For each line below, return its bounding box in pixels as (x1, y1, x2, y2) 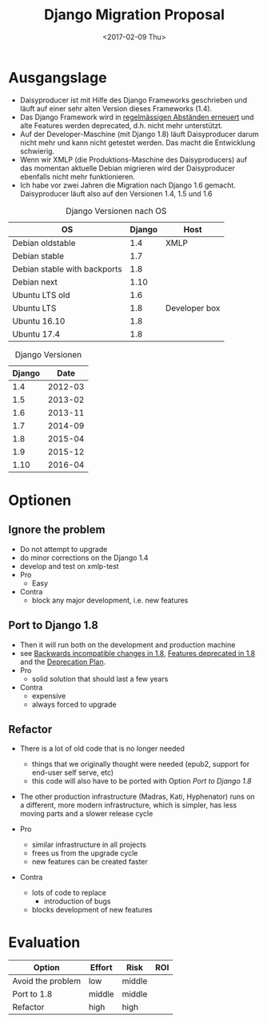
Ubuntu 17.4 (12, 328, 61, 340)
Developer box (165, 302, 221, 313)
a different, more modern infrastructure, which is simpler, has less (19, 800, 237, 810)
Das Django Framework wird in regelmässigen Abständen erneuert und (19, 112, 254, 122)
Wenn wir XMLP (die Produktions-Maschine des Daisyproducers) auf (19, 155, 248, 164)
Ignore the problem (8, 523, 106, 537)
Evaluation (8, 933, 81, 951)
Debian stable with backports (12, 263, 122, 274)
